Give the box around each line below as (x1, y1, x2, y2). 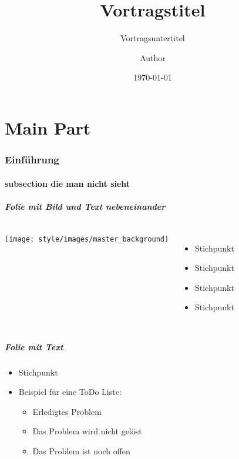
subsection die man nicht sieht (5, 177, 130, 189)
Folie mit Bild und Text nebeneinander (5, 200, 166, 212)
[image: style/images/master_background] (5, 234, 169, 243)
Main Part (5, 115, 91, 139)
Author (140, 51, 166, 63)
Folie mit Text (5, 340, 63, 353)
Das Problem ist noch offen (32, 445, 130, 457)
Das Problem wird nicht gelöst (32, 425, 142, 437)
